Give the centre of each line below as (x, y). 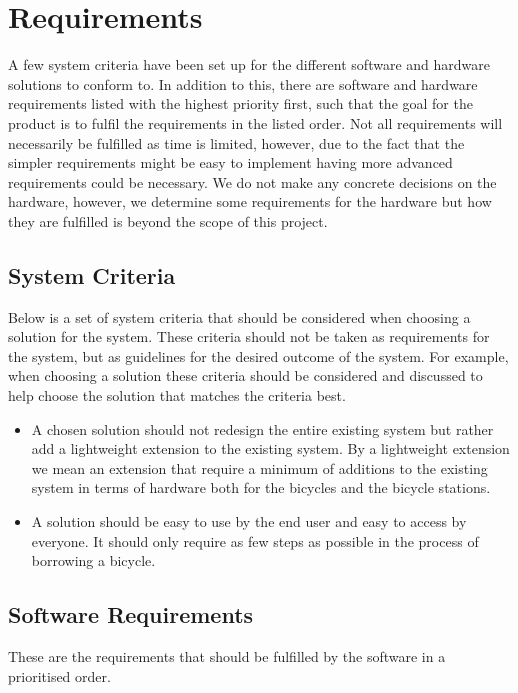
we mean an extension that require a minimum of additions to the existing (259, 467)
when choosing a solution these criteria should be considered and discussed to (245, 375)
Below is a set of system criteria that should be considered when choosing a (239, 316)
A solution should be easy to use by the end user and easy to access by (249, 521)
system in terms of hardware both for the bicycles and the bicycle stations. (261, 487)
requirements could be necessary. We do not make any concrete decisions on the (252, 181)
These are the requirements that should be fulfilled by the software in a (227, 656)
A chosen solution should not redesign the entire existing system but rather (262, 428)
